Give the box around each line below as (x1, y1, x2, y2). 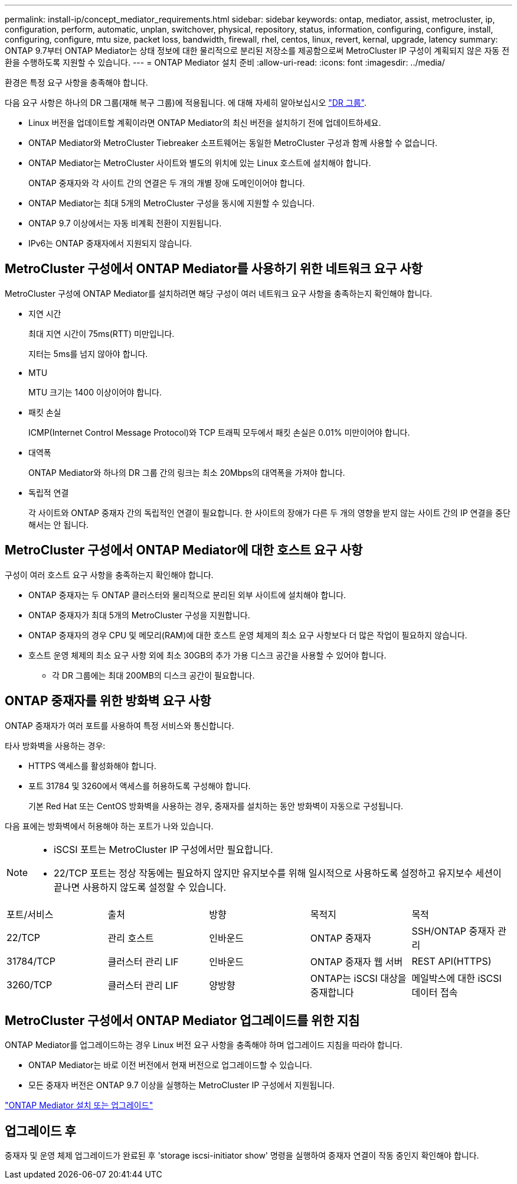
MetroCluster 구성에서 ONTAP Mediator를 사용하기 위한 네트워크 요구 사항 (5, 261, 423, 277)
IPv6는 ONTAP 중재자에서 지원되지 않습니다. (28, 238, 192, 248)
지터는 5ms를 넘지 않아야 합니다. (28, 348, 148, 359)
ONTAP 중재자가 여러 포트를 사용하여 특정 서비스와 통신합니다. (5, 720, 234, 731)
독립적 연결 (28, 487, 69, 498)
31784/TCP (6, 955, 55, 967)
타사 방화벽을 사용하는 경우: (5, 740, 106, 751)
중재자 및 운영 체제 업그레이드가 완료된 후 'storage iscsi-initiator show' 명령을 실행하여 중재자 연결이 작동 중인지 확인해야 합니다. (5, 1150, 479, 1161)
